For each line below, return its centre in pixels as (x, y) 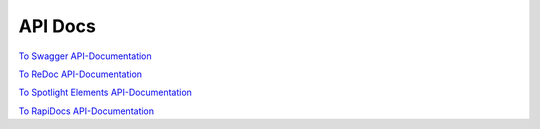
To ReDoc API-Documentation (80, 74)
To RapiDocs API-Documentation (86, 111)
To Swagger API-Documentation (85, 56)
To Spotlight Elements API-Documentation (105, 92)
